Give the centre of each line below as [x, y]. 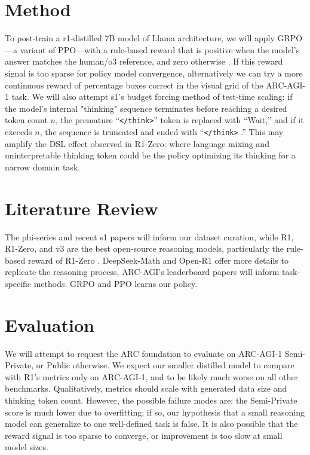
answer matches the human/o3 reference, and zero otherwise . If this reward [144, 61]
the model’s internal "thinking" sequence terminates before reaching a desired [146, 108]
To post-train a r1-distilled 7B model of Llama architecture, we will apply [140, 38]
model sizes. [27, 447]
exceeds [19, 131]
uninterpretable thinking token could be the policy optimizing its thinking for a [150, 155]
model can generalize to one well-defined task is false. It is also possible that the [151, 424]
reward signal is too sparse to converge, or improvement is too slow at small [144, 435]
